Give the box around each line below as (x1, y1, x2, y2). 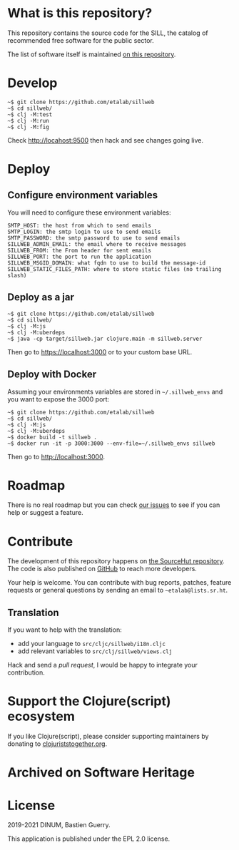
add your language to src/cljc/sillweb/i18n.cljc (17, 640, 166, 648)
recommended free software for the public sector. (7, 36, 155, 44)
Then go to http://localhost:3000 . (7, 452, 106, 461)
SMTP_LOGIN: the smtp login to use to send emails (7, 228, 161, 235)
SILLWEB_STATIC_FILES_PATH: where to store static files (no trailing (7, 265, 222, 272)
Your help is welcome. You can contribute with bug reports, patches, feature (7, 578, 232, 587)
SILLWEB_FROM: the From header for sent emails (7, 247, 152, 254)
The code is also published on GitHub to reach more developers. (7, 565, 198, 573)
